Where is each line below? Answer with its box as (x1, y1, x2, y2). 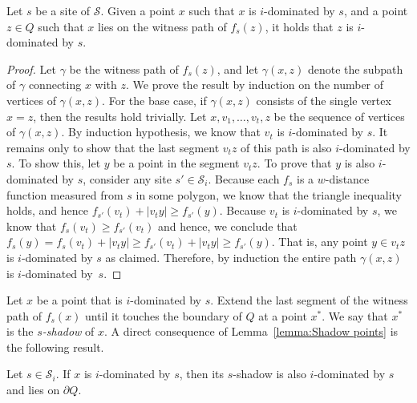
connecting (28, 76, 82, 93)
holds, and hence (6, 202, 88, 219)
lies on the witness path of (97, 18, 227, 34)
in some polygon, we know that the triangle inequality (136, 186, 402, 203)
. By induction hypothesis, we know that (61, 123, 261, 140)
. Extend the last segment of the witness (210, 292, 408, 308)
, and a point (343, 2, 408, 18)
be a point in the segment (113, 155, 240, 171)
